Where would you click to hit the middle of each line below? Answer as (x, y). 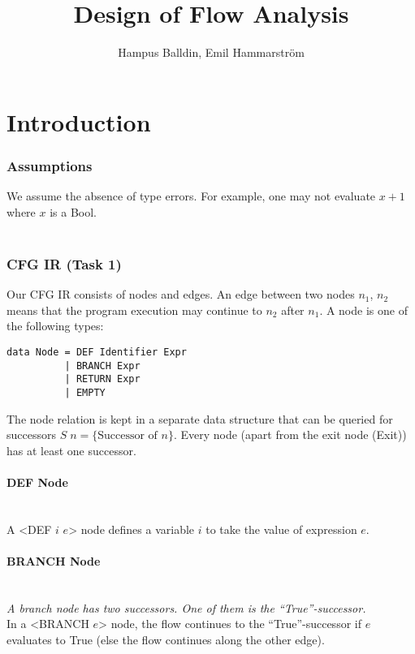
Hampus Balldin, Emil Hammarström (211, 52)
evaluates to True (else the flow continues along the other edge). (166, 639)
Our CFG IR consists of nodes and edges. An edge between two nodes (181, 294)
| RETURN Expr (102, 379)
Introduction (79, 121)
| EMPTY (85, 392)
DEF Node (37, 482)
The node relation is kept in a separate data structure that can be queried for (200, 418)
